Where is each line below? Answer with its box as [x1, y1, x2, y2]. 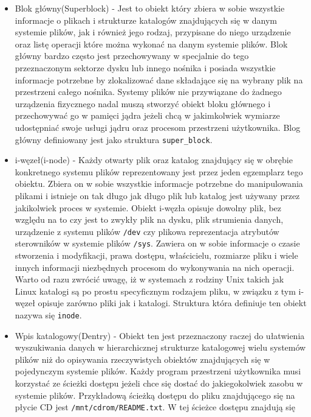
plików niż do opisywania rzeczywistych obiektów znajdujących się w [15, 352, 270, 365]
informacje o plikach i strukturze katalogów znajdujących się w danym [15, 13, 277, 26]
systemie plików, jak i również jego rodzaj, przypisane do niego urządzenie [15, 26, 291, 38]
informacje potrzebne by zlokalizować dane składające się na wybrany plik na [15, 73, 303, 86]
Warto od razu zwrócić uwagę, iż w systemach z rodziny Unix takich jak [15, 273, 284, 286]
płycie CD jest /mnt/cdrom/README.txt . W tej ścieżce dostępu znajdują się [15, 401, 295, 413]
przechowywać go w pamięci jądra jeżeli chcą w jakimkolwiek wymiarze [15, 109, 280, 122]
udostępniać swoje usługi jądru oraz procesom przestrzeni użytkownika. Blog [15, 121, 301, 133]
